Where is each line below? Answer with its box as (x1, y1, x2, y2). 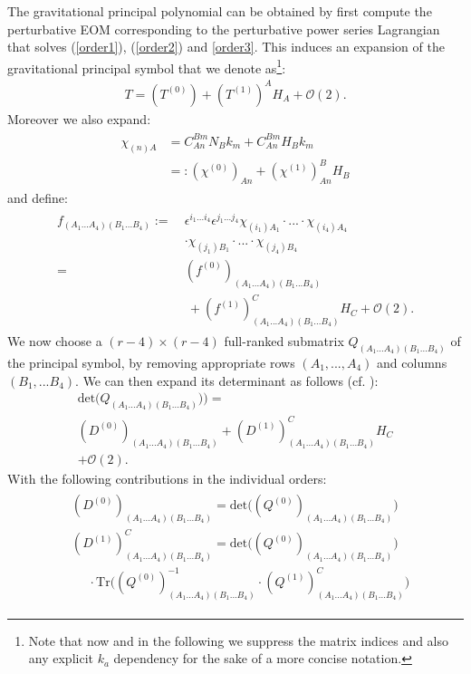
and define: (7, 188, 68, 207)
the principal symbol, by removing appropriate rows (7, 352, 295, 371)
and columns (377, 352, 447, 371)
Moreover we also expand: (7, 109, 151, 128)
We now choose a (7, 332, 102, 351)
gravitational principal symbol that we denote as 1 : (7, 55, 286, 77)
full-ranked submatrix (224, 332, 344, 351)
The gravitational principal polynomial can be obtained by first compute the (7, 2, 432, 20)
